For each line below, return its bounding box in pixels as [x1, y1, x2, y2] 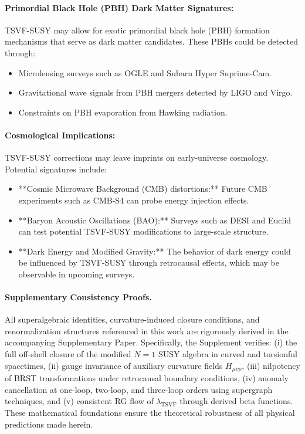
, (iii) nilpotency [242, 359, 300, 371]
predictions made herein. [5, 418, 93, 430]
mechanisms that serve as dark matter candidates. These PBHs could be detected [5, 35, 298, 48]
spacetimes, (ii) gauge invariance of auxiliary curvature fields [5, 359, 223, 371]
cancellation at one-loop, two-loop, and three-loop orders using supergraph [5, 383, 273, 395]
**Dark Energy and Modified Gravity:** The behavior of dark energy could [18, 245, 291, 257]
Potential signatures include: [5, 162, 107, 175]
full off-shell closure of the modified [5, 348, 131, 360]
